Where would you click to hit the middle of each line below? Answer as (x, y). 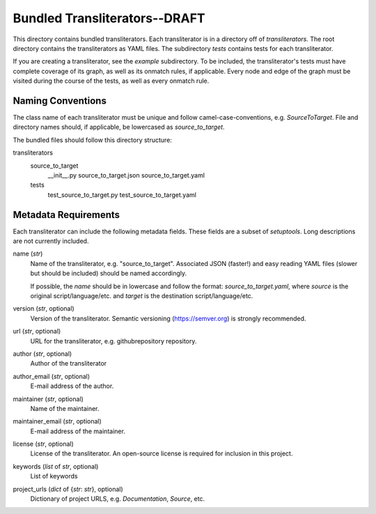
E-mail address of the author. (72, 386)
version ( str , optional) (44, 309)
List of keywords (54, 476)
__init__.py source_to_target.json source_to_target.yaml (126, 175)
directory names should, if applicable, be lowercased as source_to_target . (119, 127)
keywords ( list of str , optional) (56, 466)
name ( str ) (28, 254)
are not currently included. (51, 241)
